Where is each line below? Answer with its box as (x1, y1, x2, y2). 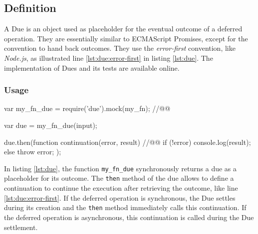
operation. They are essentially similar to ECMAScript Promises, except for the (4, 33, 248, 43)
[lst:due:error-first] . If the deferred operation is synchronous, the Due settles (4, 192, 236, 203)
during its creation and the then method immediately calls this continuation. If (4, 202, 247, 213)
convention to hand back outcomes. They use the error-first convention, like (4, 43, 236, 53)
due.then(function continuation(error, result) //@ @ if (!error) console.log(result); (4, 136, 251, 147)
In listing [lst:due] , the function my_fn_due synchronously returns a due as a (4, 163, 237, 173)
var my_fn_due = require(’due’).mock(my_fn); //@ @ (4, 103, 171, 114)
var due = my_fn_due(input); (4, 119, 97, 130)
